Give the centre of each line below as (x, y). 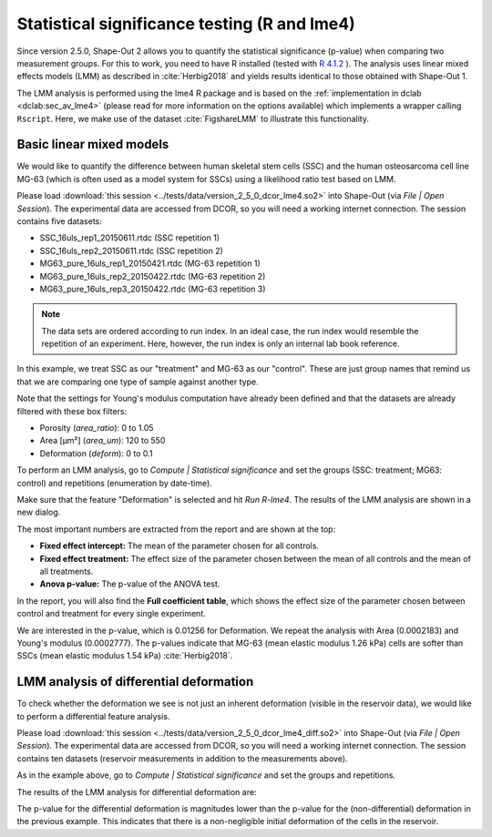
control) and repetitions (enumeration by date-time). (115, 483)
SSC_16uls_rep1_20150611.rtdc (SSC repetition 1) (130, 238)
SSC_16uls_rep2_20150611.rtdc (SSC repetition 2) (131, 250)
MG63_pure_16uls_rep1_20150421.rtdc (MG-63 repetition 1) (150, 263)
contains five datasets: (59, 221)
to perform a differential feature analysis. (93, 716)
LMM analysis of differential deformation (135, 682)
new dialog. (39, 512)
